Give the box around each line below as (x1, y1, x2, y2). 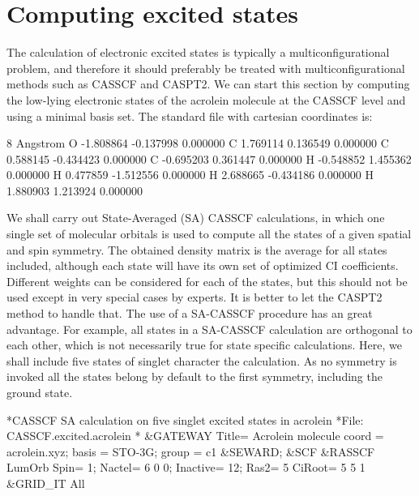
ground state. (6, 384, 73, 400)
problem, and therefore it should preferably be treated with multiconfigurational (6, 59, 405, 76)
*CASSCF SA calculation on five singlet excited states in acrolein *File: (6, 411, 364, 428)
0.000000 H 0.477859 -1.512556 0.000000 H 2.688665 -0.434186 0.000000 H (6, 166, 374, 183)
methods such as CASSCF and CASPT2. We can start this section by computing (6, 75, 410, 92)
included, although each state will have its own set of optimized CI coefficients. (6, 257, 399, 274)
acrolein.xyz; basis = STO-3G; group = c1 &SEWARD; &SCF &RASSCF (6, 443, 375, 460)
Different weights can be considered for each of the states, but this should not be (6, 272, 408, 289)
